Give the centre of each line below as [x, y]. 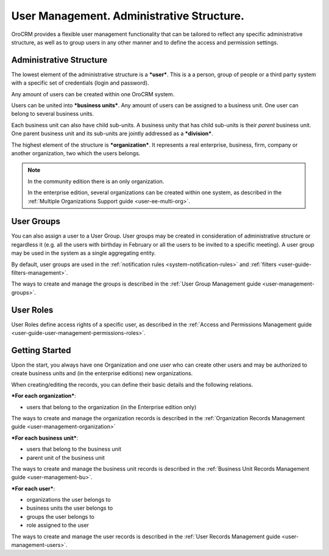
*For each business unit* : [45, 438]
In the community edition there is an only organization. [96, 181]
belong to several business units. [53, 114]
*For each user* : [33, 488]
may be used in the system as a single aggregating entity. [83, 253]
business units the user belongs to [70, 508]
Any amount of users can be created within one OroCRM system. [93, 94]
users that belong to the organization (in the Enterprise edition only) [111, 407]
